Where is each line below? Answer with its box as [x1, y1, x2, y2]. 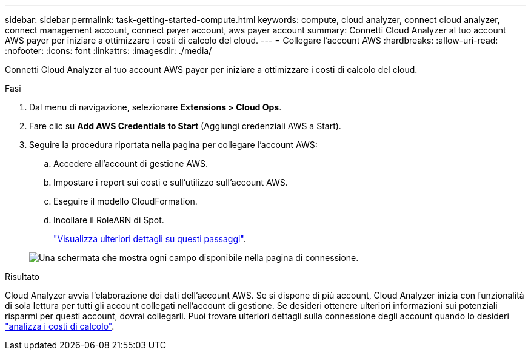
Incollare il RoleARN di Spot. [53, 215, 164, 225]
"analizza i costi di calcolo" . [5, 321, 115, 331]
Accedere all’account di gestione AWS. [53, 158, 208, 169]
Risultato [5, 271, 40, 282]
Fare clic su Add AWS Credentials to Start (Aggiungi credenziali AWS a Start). [29, 121, 341, 131]
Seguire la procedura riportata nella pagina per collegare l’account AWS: [29, 140, 318, 150]
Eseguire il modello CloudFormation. [53, 196, 198, 206]
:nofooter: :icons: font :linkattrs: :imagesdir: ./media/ [5, 46, 212, 56]
